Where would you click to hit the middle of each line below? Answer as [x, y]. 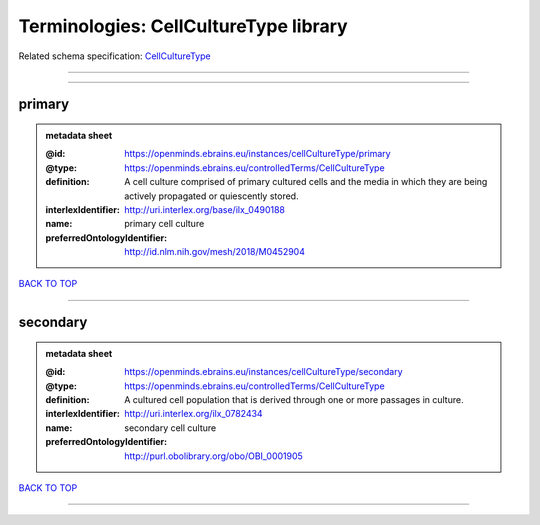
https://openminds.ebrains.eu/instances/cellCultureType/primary [257, 154]
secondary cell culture [170, 427]
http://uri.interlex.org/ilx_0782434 [194, 414]
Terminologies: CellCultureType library [183, 26]
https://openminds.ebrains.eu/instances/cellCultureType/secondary [264, 372]
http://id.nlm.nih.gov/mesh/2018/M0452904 [214, 252]
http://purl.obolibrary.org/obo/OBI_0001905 [214, 456]
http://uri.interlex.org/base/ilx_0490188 [204, 209]
